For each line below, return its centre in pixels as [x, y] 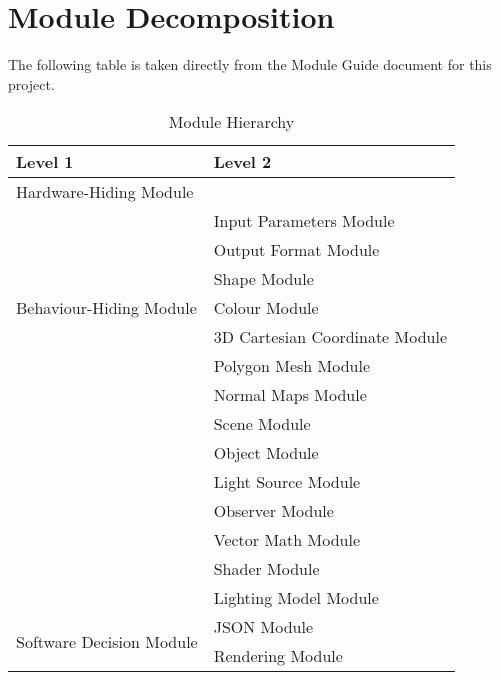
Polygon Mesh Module [292, 366]
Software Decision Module [107, 641]
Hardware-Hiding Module [105, 192]
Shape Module [263, 279]
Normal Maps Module [290, 395]
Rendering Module [278, 656]
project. [31, 83]
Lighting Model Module [296, 598]
